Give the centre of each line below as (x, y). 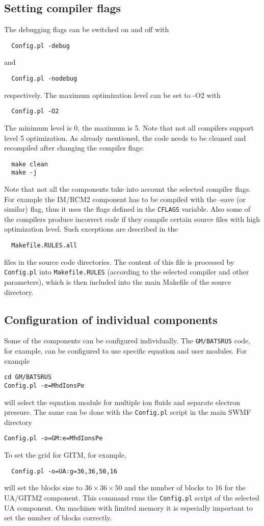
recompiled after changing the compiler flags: (74, 148)
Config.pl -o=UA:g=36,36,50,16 (64, 471)
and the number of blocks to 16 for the (185, 487)
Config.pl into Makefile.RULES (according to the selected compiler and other (127, 272)
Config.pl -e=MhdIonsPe (44, 385)
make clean (30, 164)
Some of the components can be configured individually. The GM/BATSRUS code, (127, 341)
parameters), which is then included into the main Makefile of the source (118, 281)
